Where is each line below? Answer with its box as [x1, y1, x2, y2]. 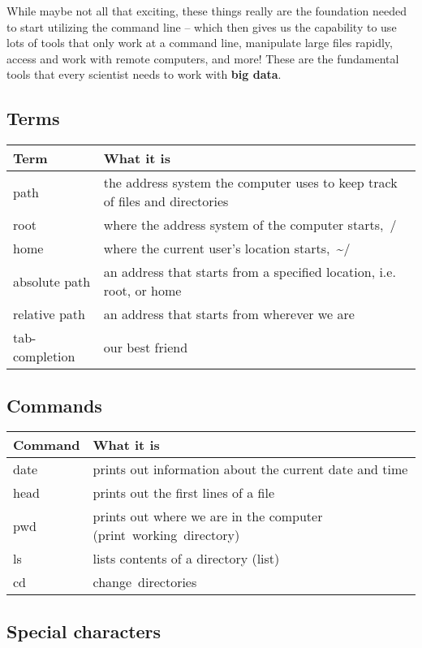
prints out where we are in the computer [93, 507, 323, 526]
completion [13, 347, 75, 366]
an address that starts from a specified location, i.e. [103, 262, 396, 282]
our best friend [103, 337, 188, 356]
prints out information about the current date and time [93, 460, 408, 479]
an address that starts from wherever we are [103, 305, 355, 324]
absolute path [13, 271, 91, 291]
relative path [13, 305, 85, 324]
